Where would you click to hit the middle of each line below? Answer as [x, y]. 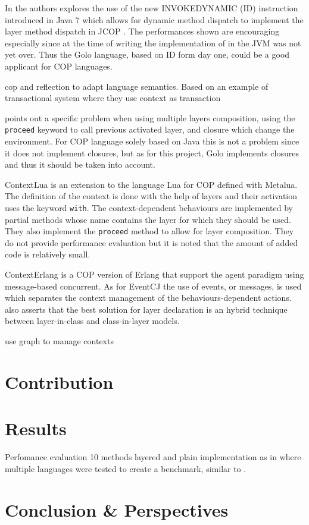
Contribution [59, 381]
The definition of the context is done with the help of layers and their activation [151, 196]
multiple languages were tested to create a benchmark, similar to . [126, 468]
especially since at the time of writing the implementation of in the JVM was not [153, 43]
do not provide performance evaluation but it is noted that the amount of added [152, 242]
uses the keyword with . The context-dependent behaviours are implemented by [149, 207]
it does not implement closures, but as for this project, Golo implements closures [152, 153]
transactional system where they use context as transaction [113, 98]
